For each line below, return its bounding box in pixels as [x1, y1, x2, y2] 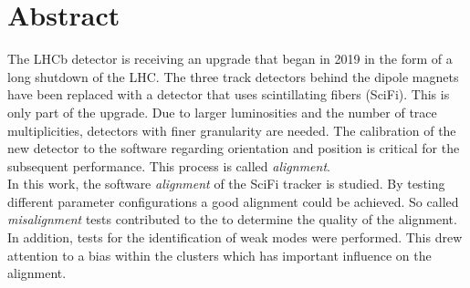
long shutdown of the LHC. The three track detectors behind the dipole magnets [7, 67, 459, 86]
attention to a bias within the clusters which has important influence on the [7, 245, 432, 264]
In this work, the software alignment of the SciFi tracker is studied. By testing [7, 174, 445, 193]
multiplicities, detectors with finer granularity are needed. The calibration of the [7, 120, 456, 139]
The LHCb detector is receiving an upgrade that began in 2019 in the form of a [7, 49, 453, 68]
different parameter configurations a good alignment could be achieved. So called [7, 191, 459, 211]
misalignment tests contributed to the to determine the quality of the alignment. [7, 210, 457, 229]
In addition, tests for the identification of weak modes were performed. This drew [7, 228, 463, 247]
